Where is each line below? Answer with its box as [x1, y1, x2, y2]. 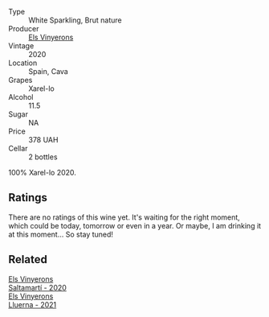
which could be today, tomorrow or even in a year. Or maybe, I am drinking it [8, 220, 262, 230]
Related [8, 253, 48, 266]
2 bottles [28, 152, 58, 162]
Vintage [8, 41, 35, 51]
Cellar [8, 144, 28, 153]
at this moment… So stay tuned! [8, 229, 114, 239]
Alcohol [8, 93, 34, 101]
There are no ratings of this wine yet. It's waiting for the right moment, [8, 212, 241, 222]
